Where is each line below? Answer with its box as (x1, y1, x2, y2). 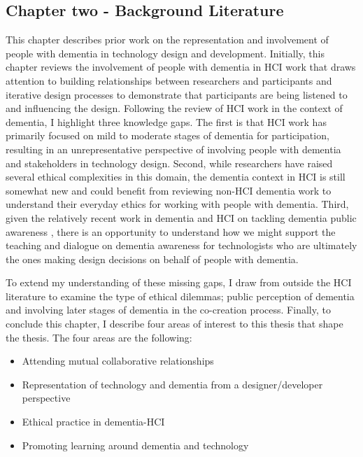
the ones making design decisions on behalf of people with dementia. (6, 251, 299, 266)
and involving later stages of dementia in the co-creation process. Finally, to (6, 302, 331, 317)
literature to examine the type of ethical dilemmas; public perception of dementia (6, 288, 355, 303)
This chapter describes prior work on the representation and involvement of (6, 32, 329, 47)
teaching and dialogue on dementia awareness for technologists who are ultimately (6, 238, 357, 253)
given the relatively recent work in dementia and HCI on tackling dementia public (6, 210, 357, 225)
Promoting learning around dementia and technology (22, 437, 249, 452)
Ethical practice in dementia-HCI (22, 414, 165, 429)
